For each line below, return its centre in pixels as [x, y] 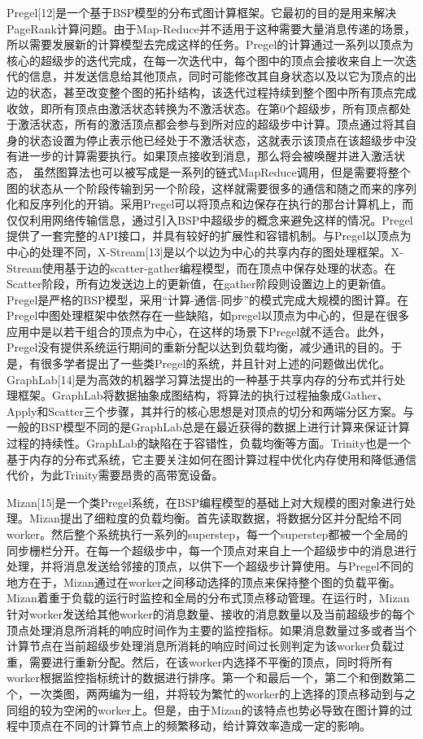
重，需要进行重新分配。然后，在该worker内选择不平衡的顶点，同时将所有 [200, 661]
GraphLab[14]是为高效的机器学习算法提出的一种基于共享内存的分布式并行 [201, 379]
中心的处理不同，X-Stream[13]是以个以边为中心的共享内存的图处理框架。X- [205, 251]
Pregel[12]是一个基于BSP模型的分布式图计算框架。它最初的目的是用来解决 [202, 12]
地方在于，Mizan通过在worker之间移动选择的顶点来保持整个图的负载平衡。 [204, 582]
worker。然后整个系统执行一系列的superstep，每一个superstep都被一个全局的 [207, 534]
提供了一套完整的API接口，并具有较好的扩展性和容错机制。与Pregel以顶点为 [209, 236]
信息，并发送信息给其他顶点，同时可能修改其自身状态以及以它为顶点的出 [222, 76]
